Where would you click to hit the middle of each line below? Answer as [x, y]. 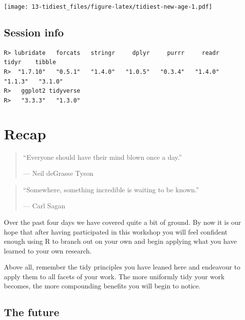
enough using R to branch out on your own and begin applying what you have [120, 241]
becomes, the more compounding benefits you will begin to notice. [102, 286]
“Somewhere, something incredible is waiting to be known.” [111, 189]
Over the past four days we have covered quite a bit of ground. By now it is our [122, 222]
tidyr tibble [30, 62]
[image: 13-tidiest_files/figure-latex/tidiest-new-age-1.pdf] [108, 7]
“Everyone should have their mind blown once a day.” [102, 157]
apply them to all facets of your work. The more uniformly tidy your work [114, 276]
